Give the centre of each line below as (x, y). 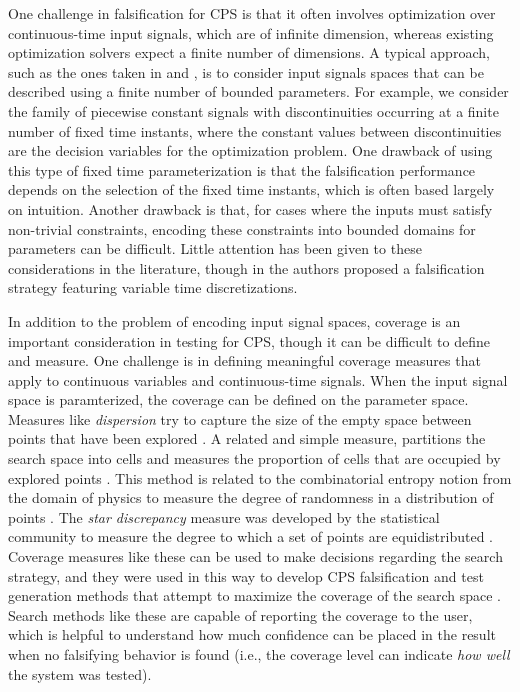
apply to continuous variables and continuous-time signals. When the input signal (258, 379)
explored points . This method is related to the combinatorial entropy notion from (260, 477)
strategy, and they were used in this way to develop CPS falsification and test (246, 575)
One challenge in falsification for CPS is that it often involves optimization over (252, 13)
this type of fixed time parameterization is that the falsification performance (242, 169)
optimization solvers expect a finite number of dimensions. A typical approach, (249, 52)
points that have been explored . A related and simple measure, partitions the (247, 438)
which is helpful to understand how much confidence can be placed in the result (252, 634)
